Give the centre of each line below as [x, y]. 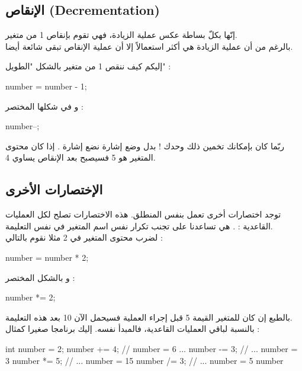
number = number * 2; [47, 257]
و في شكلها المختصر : [44, 106]
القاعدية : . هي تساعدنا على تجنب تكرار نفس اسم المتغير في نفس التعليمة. [139, 226]
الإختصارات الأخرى [54, 189]
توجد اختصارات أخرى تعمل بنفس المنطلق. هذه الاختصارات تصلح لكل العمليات [143, 214]
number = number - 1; [46, 86]
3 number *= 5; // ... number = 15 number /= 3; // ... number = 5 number [144, 360]
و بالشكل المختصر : [40, 277]
